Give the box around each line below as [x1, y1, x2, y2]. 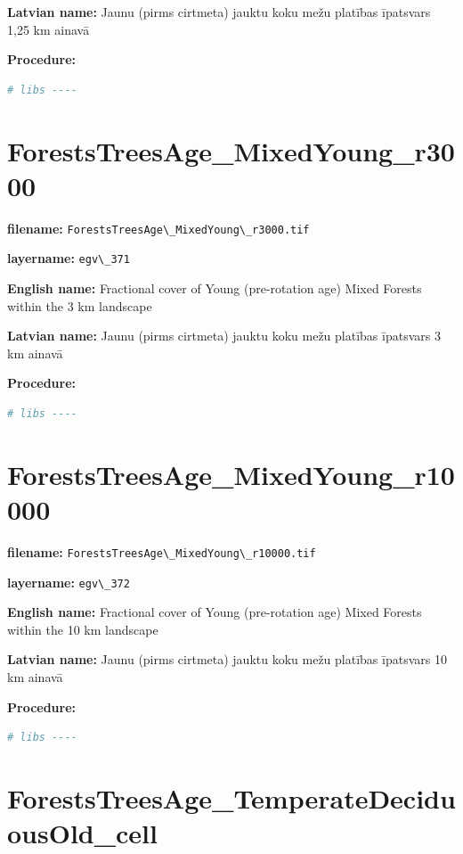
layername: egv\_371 [7, 249, 130, 267]
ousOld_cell [7, 815, 158, 851]
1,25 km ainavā [7, 20, 90, 38]
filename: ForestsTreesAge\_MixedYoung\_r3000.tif [7, 218, 310, 237]
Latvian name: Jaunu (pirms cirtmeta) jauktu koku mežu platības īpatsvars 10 [7, 650, 447, 669]
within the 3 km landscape [7, 296, 152, 315]
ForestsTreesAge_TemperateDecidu [7, 779, 456, 816]
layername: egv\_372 [7, 572, 130, 591]
